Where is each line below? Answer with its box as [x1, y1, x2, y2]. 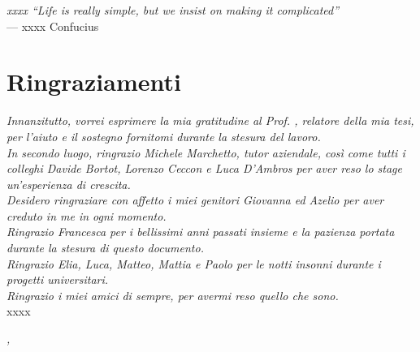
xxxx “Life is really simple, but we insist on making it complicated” [6, 2, 340, 18]
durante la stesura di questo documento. [6, 239, 204, 256]
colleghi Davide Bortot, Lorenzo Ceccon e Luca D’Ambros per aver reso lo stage [6, 160, 402, 177]
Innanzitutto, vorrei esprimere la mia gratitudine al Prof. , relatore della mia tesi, [6, 112, 414, 129]
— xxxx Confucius [6, 17, 99, 34]
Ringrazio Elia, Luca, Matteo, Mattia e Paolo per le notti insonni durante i [6, 255, 381, 272]
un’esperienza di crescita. [6, 175, 131, 192]
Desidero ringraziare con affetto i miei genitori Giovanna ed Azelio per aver [6, 191, 384, 208]
